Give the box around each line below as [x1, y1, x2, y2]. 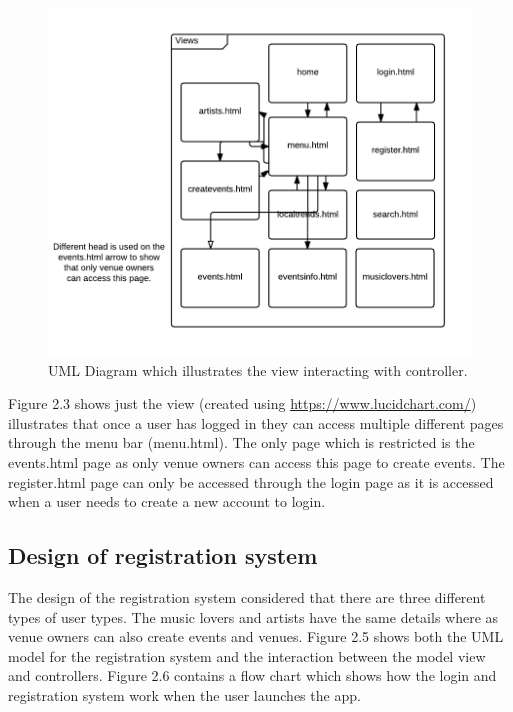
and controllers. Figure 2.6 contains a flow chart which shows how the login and [8, 665, 497, 686]
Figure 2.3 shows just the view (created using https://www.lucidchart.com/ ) [8, 393, 477, 414]
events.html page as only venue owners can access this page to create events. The [8, 451, 505, 472]
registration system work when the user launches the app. [8, 684, 361, 705]
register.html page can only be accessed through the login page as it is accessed [8, 471, 494, 492]
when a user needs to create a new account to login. [8, 491, 326, 512]
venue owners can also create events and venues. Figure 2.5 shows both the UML [8, 626, 504, 647]
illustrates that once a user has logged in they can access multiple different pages [8, 412, 504, 433]
